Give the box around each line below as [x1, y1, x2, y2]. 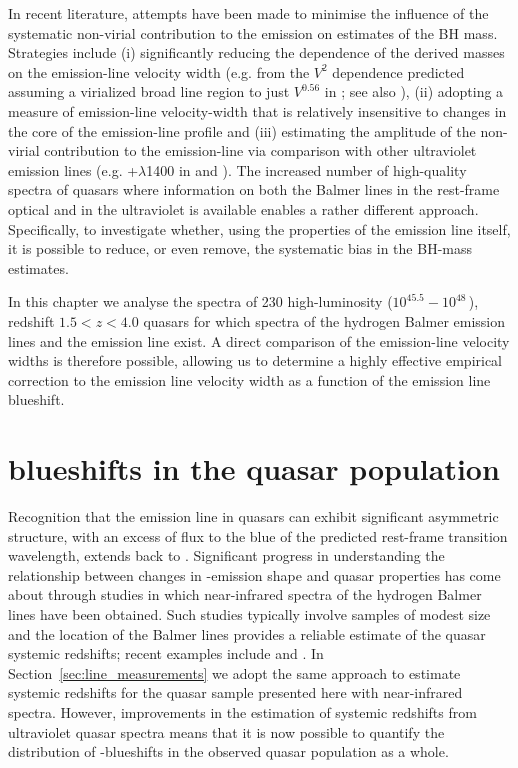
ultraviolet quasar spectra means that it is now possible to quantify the [8, 721, 445, 742]
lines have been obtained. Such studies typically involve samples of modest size [8, 603, 491, 624]
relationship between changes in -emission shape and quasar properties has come [8, 564, 501, 585]
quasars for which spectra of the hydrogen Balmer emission [143, 310, 506, 331]
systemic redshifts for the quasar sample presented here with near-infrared [8, 682, 463, 703]
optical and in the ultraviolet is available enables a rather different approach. [8, 198, 479, 219]
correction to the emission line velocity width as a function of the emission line [8, 369, 491, 390]
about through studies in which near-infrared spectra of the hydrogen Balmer [8, 584, 482, 605]
